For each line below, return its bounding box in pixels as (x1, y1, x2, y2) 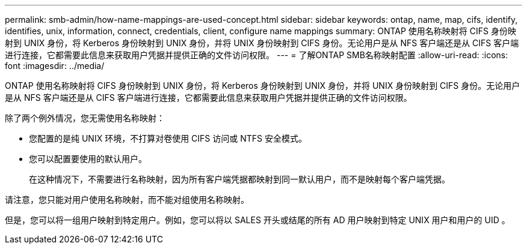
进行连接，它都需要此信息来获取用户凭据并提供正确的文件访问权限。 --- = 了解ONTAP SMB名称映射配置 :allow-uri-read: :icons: (5, 50, 508, 60)
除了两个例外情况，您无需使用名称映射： (5, 113, 165, 123)
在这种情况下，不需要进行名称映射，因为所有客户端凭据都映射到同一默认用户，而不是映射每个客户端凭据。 (29, 174, 450, 184)
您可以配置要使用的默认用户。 (29, 154, 147, 164)
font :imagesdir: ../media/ (5, 61, 105, 71)
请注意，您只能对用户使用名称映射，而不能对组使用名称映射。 (5, 194, 249, 205)
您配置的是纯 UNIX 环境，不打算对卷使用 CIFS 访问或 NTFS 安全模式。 (29, 133, 307, 143)
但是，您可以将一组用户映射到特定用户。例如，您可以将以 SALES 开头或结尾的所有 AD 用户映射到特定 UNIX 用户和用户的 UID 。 (5, 215, 510, 225)
